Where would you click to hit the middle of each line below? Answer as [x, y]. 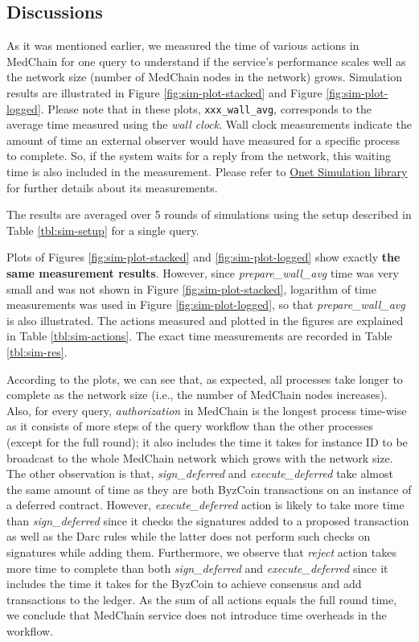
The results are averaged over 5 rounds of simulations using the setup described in [209, 214]
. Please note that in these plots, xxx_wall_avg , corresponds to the [206, 108]
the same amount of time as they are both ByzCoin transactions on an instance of [209, 489]
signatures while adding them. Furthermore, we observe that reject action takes [201, 552]
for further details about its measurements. [112, 187]
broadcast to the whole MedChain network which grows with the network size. [200, 457]
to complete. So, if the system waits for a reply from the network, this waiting [199, 156]
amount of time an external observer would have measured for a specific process [203, 140]
